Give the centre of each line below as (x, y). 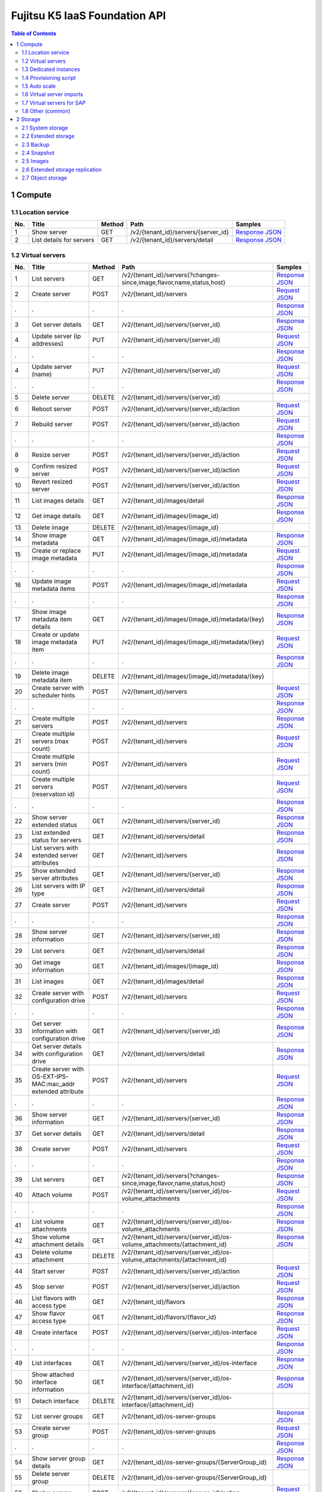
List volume (48, 1222)
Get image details (56, 516)
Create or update (56, 634)
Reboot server (52, 409)
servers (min (49, 764)
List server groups (58, 1416)
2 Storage (29, 119)
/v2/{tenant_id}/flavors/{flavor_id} (169, 1317)
